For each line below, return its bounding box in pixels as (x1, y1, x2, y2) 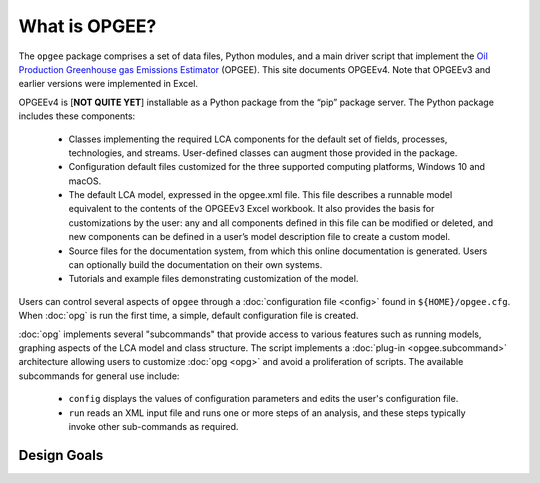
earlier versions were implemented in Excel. (18, 78, 199, 90)
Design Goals (18, 446, 104, 464)
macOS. (68, 175, 102, 187)
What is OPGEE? (18, 15, 157, 37)
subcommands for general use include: (18, 370, 180, 382)
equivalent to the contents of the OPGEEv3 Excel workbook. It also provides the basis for (68, 203, 435, 215)
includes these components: (18, 110, 136, 122)
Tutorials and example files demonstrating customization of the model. (68, 273, 359, 285)
